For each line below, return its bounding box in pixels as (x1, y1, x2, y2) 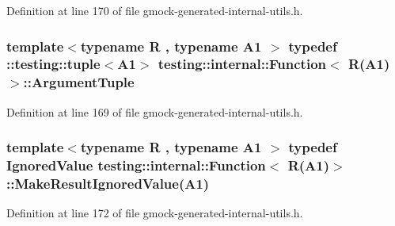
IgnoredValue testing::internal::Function (6, 155, 266, 175)
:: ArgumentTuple (23, 72, 135, 92)
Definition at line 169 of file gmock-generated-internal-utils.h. (6, 103, 303, 120)
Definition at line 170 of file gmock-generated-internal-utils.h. (6, 2, 303, 18)
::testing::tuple (6, 54, 101, 74)
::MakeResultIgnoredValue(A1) (6, 174, 210, 193)
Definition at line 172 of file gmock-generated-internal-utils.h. (6, 205, 303, 221)
